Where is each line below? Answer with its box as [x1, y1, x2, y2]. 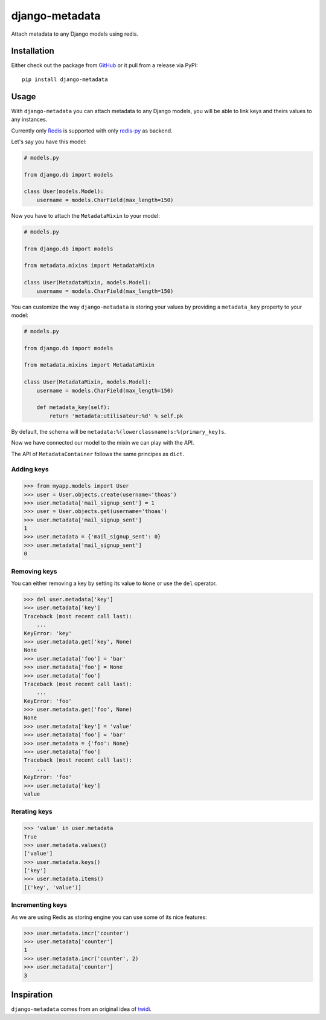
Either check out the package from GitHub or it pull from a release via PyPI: [11, 62, 199, 69]
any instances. [11, 116, 48, 123]
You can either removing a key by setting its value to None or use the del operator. [11, 580, 217, 587]
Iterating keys [11, 808, 53, 816]
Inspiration [11, 989, 53, 999]
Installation [11, 46, 54, 56]
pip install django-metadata [22, 76, 108, 83]
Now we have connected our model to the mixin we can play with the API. [11, 439, 194, 446]
